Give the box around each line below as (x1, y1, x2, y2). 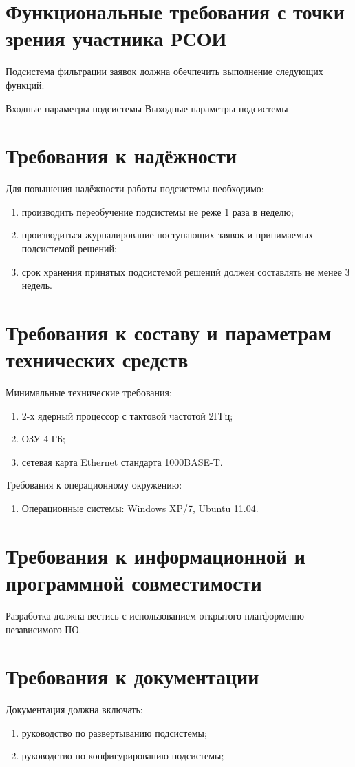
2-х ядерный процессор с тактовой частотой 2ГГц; (21, 408, 233, 422)
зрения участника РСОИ (6, 24, 227, 52)
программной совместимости (6, 569, 262, 597)
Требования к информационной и (6, 541, 305, 569)
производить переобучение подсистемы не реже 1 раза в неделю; (21, 204, 294, 218)
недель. (21, 278, 52, 292)
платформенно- (244, 608, 308, 622)
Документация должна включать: (6, 702, 143, 717)
